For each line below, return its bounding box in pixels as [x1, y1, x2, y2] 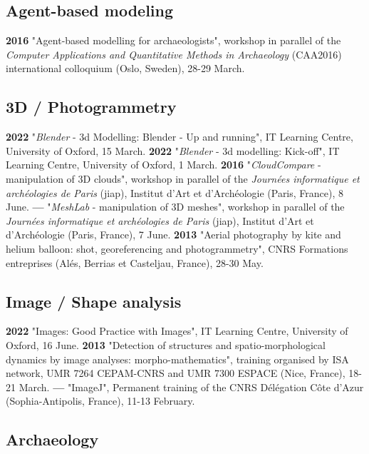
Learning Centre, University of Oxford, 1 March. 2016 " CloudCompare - [6, 157, 321, 172]
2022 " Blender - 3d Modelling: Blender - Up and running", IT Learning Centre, [6, 129, 353, 144]
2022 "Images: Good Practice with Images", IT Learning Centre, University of [6, 323, 348, 338]
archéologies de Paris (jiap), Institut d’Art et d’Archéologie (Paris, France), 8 [6, 185, 344, 200]
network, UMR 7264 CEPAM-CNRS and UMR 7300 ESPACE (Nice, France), [6, 365, 345, 380]
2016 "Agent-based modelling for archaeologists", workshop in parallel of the [6, 33, 341, 48]
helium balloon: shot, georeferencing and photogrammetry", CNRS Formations [6, 241, 348, 256]
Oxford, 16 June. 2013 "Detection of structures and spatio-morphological [6, 337, 326, 352]
